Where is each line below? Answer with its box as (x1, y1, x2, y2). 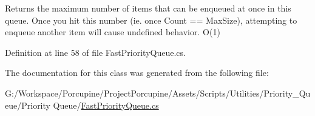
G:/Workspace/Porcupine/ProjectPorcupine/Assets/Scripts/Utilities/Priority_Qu (5, 86, 311, 99)
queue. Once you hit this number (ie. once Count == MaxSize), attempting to (5, 13, 297, 26)
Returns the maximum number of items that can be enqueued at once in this (5, 2, 291, 14)
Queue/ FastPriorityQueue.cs (53, 98, 159, 111)
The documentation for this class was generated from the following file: (5, 66, 269, 79)
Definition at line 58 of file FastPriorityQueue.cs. (5, 46, 186, 58)
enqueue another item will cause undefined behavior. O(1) (5, 26, 220, 38)
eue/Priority (5, 98, 50, 111)
